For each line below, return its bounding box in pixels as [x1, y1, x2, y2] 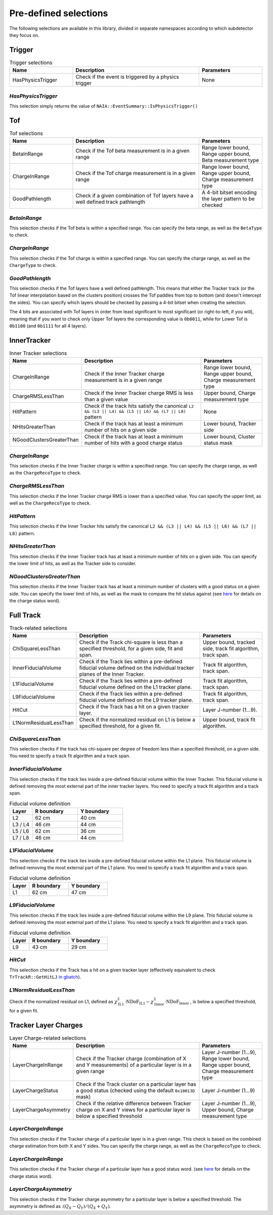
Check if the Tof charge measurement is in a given [75, 170, 196, 177]
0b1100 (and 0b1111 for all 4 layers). [9, 323, 87, 329]
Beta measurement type [201, 157, 259, 164]
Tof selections [9, 130, 43, 137]
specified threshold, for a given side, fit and [79, 645, 183, 652]
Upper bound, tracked [202, 639, 255, 646]
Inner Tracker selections [9, 350, 67, 357]
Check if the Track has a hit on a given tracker [79, 703, 189, 710]
